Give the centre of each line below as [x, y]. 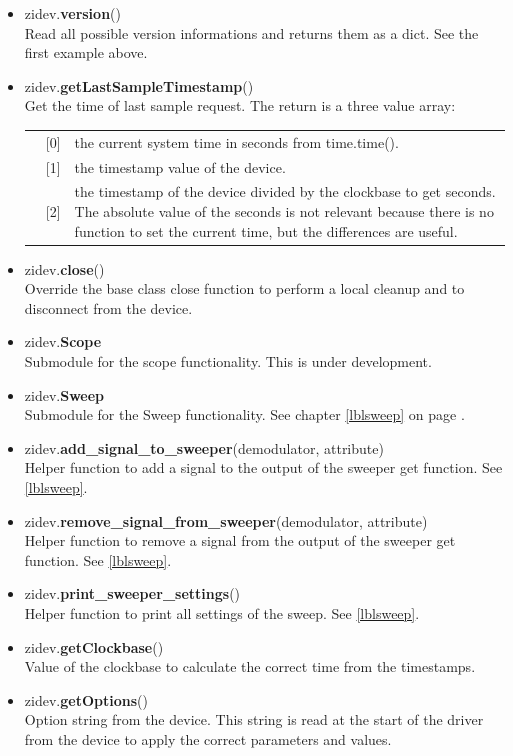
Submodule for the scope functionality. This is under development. [228, 361]
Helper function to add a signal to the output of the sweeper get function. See [263, 467]
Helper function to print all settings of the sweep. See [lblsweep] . [222, 613]
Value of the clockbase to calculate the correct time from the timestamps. [250, 666]
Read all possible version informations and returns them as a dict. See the [251, 32]
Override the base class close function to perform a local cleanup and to [244, 288]
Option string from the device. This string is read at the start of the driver [254, 719]
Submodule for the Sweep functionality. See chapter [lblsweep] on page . [244, 414]
